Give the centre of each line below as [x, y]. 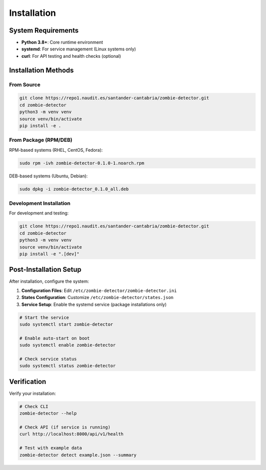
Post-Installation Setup [45, 270]
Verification [28, 381]
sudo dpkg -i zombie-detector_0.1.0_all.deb [74, 189]
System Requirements [44, 30]
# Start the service [44, 317]
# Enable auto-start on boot [55, 338]
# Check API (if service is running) [65, 427]
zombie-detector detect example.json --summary [78, 455]
